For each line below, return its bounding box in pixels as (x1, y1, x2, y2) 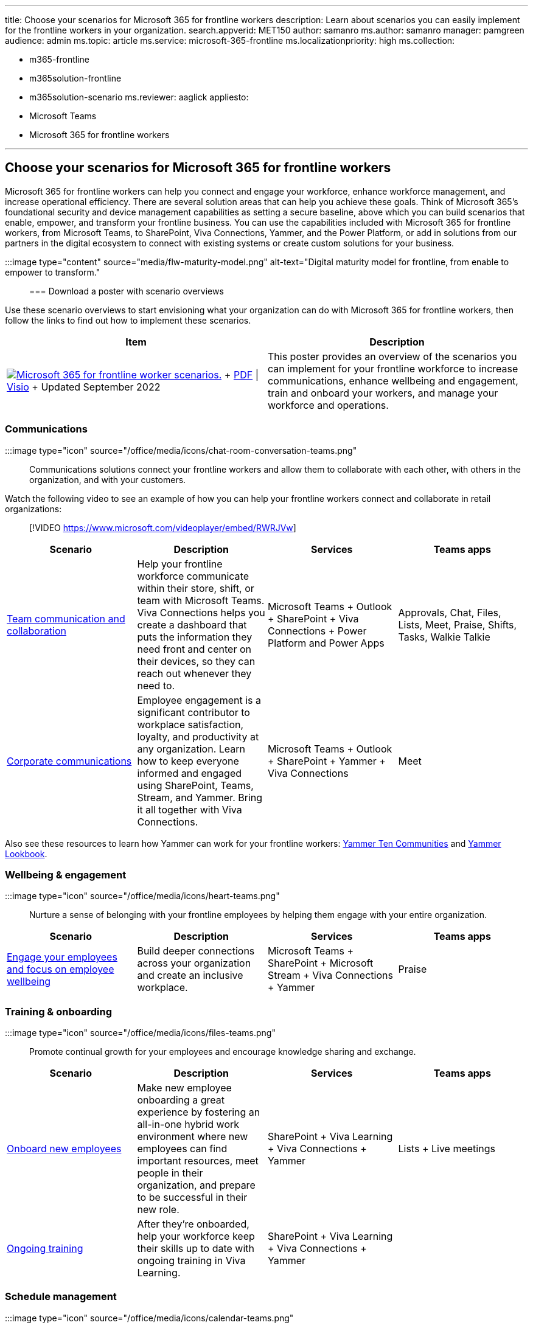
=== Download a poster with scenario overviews (29, 285, 224, 296)
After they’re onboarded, (137, 1218, 249, 1231)
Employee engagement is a (137, 694, 261, 706)
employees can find (137, 1142, 228, 1155)
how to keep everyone (137, 754, 239, 767)
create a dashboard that (137, 618, 247, 631)
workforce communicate (137, 569, 249, 582)
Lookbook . (5, 848, 47, 859)
